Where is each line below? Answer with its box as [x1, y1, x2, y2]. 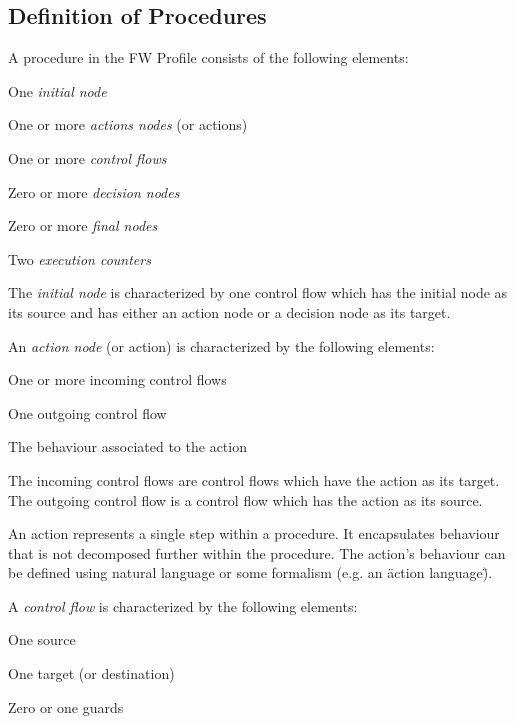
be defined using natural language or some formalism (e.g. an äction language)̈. [8, 562, 493, 583]
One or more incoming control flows [8, 369, 227, 390]
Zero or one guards [8, 696, 124, 717]
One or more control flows [8, 147, 167, 168]
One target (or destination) [8, 663, 175, 684]
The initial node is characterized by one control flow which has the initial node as [8, 282, 508, 303]
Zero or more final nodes [8, 215, 158, 236]
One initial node [8, 80, 107, 101]
